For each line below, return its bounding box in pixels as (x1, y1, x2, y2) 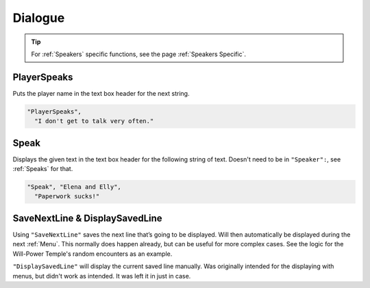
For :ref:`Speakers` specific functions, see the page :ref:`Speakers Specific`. (31, 50, 247, 58)
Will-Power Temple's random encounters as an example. (12, 250, 173, 258)
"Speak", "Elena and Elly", (27, 183, 121, 191)
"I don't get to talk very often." (34, 117, 154, 125)
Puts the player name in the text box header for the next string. (12, 89, 190, 97)
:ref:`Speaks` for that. (12, 165, 73, 173)
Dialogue (12, 10, 65, 25)
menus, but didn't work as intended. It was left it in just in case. (12, 272, 191, 280)
